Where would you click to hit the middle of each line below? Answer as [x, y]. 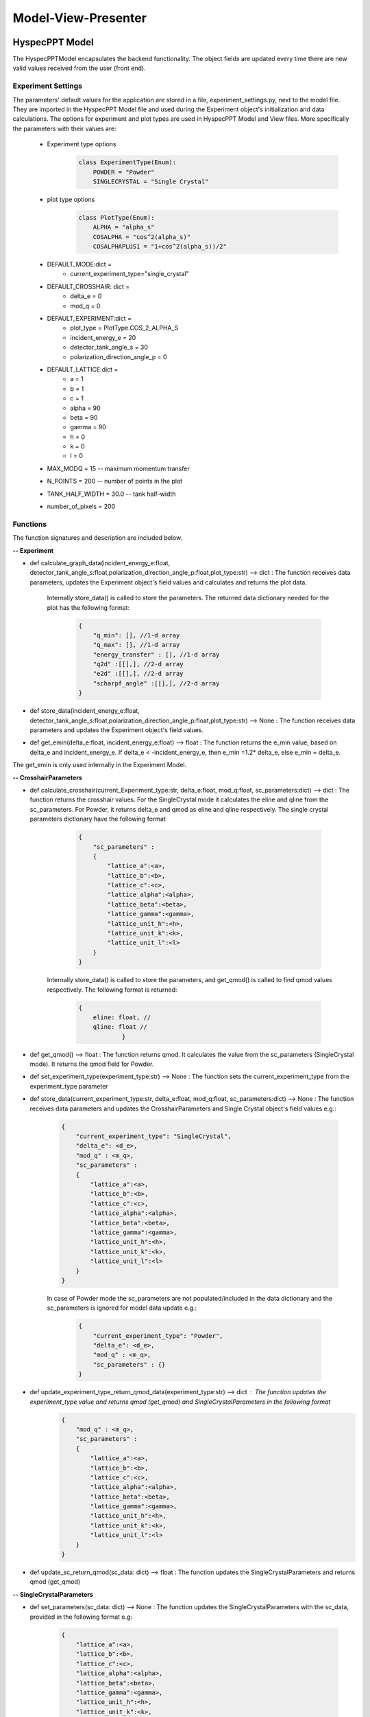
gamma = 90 [88, 427]
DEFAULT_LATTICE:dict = [83, 369]
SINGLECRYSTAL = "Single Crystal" [151, 181]
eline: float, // [122, 1017]
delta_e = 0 [86, 296]
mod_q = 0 [85, 306]
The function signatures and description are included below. [98, 538]
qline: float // [120, 1027]
